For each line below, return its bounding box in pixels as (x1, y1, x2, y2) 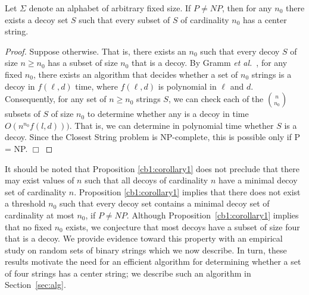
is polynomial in (158, 80, 217, 92)
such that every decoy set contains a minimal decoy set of (59, 197, 270, 210)
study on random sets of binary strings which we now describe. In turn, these (5, 243, 287, 256)
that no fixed (5, 220, 52, 233)
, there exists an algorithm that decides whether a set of (33, 68, 238, 80)
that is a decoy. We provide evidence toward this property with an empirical (5, 232, 283, 245)
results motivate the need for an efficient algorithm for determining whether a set (5, 255, 301, 268)
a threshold (5, 197, 46, 210)
